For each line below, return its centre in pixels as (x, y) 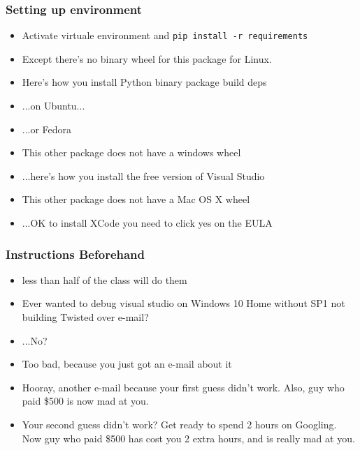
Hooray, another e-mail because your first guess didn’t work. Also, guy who (183, 387)
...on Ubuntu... (53, 106)
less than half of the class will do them (105, 279)
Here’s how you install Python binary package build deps (144, 82)
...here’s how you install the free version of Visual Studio (143, 175)
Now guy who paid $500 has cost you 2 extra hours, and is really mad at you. (188, 438)
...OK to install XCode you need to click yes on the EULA (147, 223)
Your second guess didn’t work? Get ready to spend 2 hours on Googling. (179, 424)
